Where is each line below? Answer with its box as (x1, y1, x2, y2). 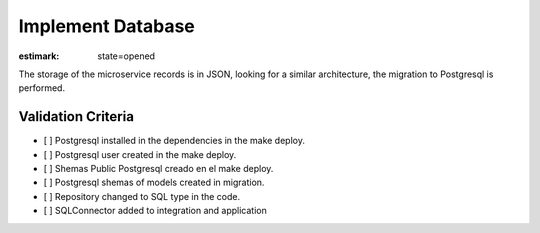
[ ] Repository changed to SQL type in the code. (43, 190, 241, 202)
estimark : (18, 50, 60, 62)
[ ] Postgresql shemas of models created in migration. (43, 176, 265, 189)
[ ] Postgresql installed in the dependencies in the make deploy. (43, 135, 305, 147)
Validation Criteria (18, 108, 135, 125)
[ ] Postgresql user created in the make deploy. (43, 148, 237, 160)
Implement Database (18, 15, 195, 37)
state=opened (97, 50, 155, 62)
